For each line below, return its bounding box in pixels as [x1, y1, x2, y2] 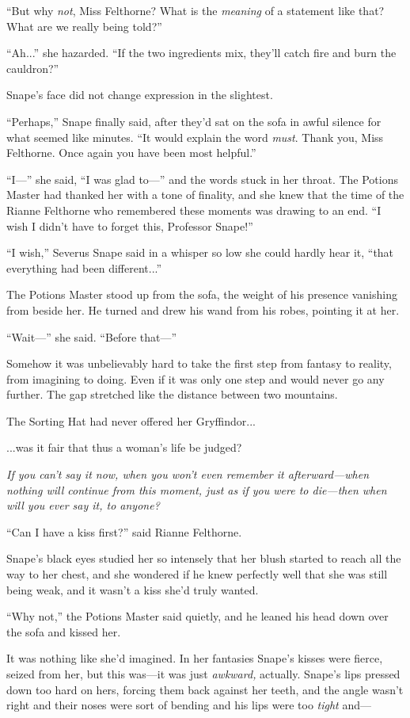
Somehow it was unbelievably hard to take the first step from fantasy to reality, [6, 355, 392, 372]
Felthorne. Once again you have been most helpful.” [6, 144, 256, 161]
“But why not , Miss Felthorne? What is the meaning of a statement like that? [6, 2, 385, 18]
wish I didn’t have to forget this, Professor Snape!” [6, 217, 253, 234]
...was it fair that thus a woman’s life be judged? [6, 439, 242, 456]
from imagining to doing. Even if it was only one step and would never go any [6, 370, 385, 387]
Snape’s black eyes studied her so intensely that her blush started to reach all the [6, 550, 401, 567]
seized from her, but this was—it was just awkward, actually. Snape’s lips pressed [6, 666, 401, 682]
